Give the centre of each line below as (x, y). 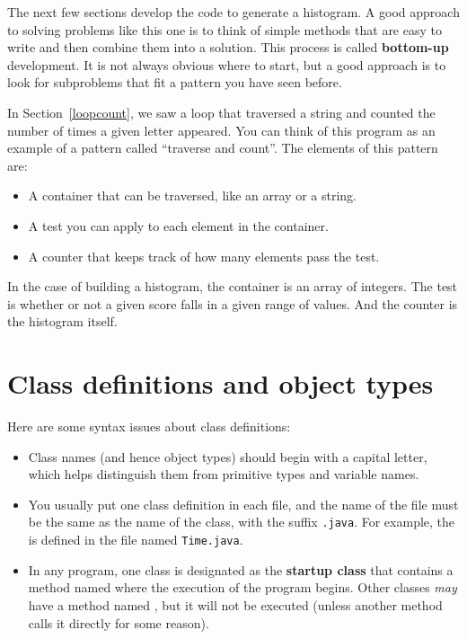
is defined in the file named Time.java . (136, 540)
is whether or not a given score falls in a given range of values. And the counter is (233, 303)
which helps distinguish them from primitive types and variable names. (224, 474)
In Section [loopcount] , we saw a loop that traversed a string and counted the (221, 112)
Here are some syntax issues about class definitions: (149, 426)
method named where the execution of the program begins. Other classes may (242, 587)
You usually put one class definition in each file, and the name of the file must (243, 504)
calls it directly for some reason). (119, 622)
